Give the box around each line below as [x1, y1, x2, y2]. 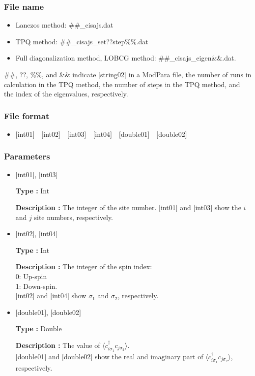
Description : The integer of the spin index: [15, 261, 152, 272]
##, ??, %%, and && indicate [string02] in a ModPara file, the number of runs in [4, 69, 252, 79]
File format [4, 109, 50, 122]
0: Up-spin [15, 271, 47, 281]
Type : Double [15, 323, 62, 334]
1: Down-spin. [15, 281, 57, 291]
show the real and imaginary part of [94, 351, 203, 361]
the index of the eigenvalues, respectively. [4, 89, 128, 99]
